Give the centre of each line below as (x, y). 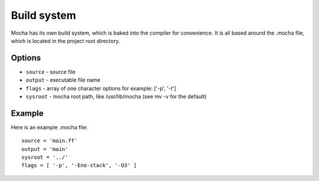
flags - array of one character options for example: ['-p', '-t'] (101, 88)
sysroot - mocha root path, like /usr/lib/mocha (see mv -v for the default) (116, 96)
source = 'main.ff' (50, 141)
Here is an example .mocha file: (49, 127)
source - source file (51, 72)
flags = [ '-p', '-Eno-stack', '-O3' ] (79, 165)
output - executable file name (63, 80)
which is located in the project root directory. (66, 41)
